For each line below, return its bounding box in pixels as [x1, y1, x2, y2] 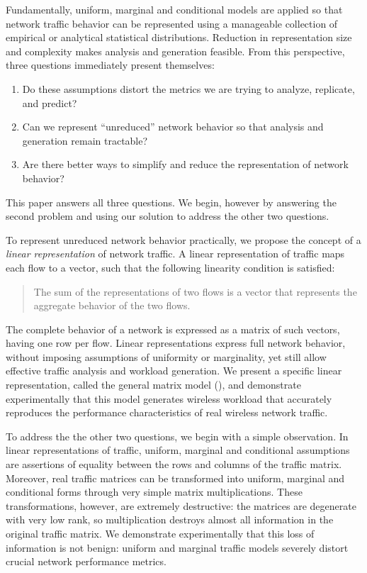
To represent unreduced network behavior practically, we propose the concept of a [6, 232, 361, 247]
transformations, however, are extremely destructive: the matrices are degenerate [6, 498, 356, 513]
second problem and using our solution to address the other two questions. [6, 208, 329, 223]
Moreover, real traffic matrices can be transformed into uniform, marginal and [6, 470, 345, 485]
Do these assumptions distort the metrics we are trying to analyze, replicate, [22, 81, 355, 96]
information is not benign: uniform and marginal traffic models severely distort [6, 540, 349, 555]
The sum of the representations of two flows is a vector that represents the [33, 284, 357, 299]
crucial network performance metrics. [6, 554, 166, 569]
